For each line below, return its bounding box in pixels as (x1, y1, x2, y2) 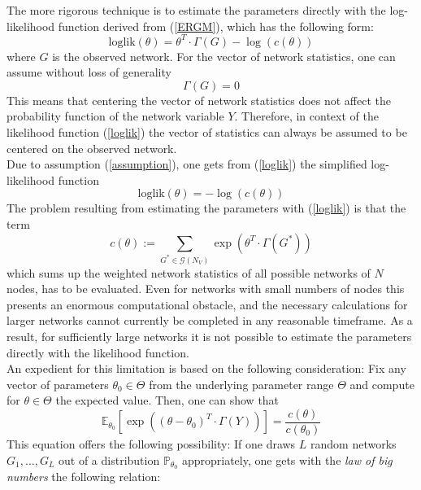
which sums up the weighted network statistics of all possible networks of (7, 264, 371, 281)
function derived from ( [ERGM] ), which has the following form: (58, 17, 374, 34)
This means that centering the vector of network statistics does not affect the (7, 91, 392, 108)
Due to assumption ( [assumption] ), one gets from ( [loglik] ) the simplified (7, 155, 367, 173)
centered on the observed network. (7, 139, 177, 156)
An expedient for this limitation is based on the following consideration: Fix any (7, 360, 406, 377)
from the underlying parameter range (149, 375, 334, 392)
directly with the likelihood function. (7, 343, 189, 361)
